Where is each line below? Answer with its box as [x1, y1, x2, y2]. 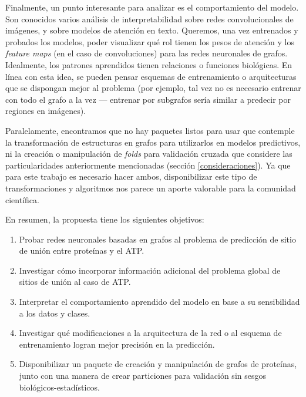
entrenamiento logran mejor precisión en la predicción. [19, 338, 215, 350]
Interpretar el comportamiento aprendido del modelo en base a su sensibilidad [19, 295, 300, 308]
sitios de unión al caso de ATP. [19, 275, 131, 288]
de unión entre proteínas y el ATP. [19, 244, 144, 257]
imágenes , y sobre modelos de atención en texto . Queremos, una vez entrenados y [5, 24, 298, 36]
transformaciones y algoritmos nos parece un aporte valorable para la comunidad [5, 181, 296, 194]
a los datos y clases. [19, 307, 90, 319]
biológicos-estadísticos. [19, 381, 100, 393]
